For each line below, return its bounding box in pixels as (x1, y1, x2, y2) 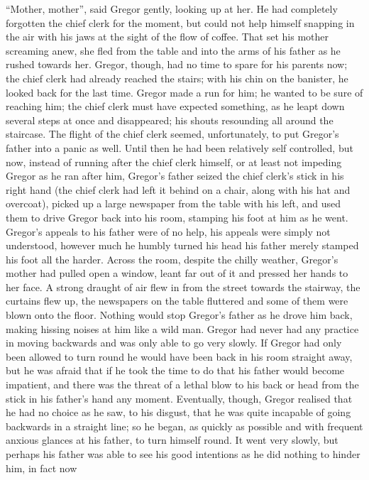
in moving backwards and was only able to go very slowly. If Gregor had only (6, 335, 342, 350)
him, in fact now (6, 460, 77, 475)
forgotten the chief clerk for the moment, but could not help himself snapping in (6, 15, 355, 30)
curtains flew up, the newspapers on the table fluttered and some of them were (6, 293, 348, 308)
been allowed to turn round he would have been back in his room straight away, (6, 349, 353, 364)
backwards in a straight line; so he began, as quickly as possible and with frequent (6, 418, 363, 433)
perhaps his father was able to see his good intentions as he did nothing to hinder (6, 447, 360, 461)
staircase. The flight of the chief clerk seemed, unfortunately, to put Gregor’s (6, 126, 339, 141)
